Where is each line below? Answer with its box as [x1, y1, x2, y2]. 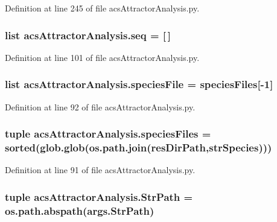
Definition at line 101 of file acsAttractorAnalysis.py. [5, 51, 200, 63]
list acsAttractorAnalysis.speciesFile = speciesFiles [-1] [5, 77, 273, 92]
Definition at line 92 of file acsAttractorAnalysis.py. [5, 100, 196, 113]
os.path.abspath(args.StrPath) [5, 203, 154, 218]
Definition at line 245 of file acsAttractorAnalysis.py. [5, 2, 200, 14]
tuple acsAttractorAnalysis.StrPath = [5, 189, 193, 204]
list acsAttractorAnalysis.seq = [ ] [5, 27, 171, 42]
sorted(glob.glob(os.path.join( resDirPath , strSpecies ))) [5, 140, 272, 155]
